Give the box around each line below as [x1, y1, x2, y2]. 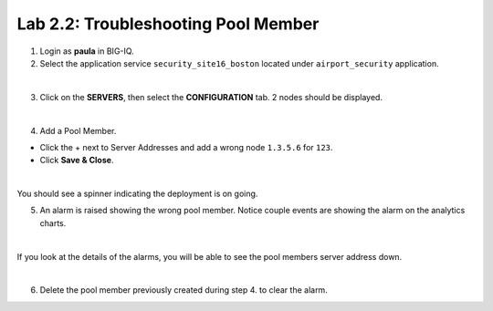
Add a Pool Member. [39, 125, 117, 136]
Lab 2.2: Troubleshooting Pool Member [16, 14, 320, 34]
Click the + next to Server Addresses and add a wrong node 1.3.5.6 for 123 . [39, 141, 333, 152]
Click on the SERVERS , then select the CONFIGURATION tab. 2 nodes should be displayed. [39, 91, 383, 102]
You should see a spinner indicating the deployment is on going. [16, 188, 258, 200]
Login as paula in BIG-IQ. [39, 46, 134, 57]
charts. [39, 217, 67, 228]
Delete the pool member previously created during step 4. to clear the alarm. [39, 285, 328, 295]
